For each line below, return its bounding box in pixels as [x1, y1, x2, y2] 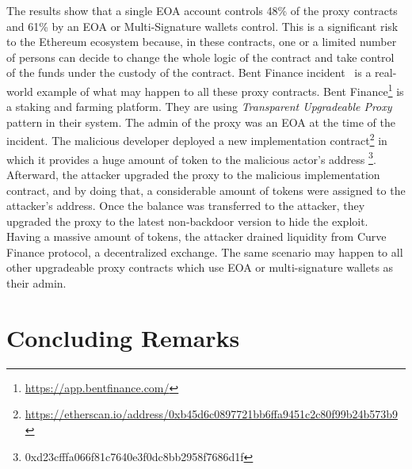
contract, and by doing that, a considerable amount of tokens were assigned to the [6, 181, 406, 198]
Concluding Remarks [6, 321, 240, 353]
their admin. [6, 275, 67, 292]
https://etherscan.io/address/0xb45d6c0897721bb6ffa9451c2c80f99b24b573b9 [25, 406, 398, 422]
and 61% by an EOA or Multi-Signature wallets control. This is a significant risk [6, 17, 399, 34]
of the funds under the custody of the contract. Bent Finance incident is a [6, 64, 372, 81]
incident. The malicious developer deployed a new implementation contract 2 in [6, 130, 387, 149]
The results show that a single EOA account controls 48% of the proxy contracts [6, 2, 398, 18]
